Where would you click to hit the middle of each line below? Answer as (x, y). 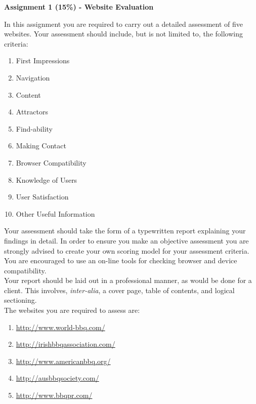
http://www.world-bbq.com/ (60, 327)
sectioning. (20, 300)
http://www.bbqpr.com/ (54, 395)
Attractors (32, 112)
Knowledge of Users (47, 179)
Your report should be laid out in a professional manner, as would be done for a (128, 280)
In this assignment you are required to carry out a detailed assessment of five (124, 24)
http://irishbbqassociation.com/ (66, 344)
